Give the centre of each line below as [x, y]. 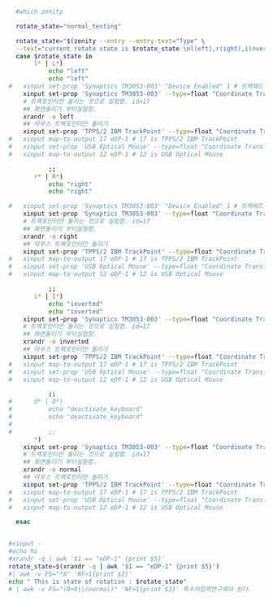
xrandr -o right [51, 236]
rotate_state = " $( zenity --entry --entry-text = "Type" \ [110, 41]
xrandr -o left [49, 117]
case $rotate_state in [54, 56]
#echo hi [23, 551]
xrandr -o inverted [56, 342]
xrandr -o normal [52, 470]
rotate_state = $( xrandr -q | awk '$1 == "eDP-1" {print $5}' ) [114, 566]
